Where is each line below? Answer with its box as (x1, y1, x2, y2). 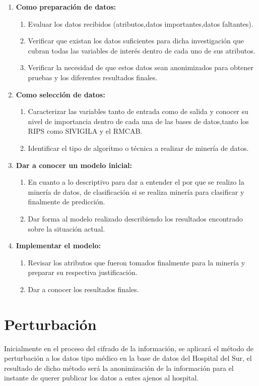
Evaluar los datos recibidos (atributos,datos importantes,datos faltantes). (28, 18, 253, 29)
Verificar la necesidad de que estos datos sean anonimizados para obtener (28, 62, 254, 73)
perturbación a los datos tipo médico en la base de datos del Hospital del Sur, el (4, 353, 252, 363)
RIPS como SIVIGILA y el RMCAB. (28, 126, 143, 136)
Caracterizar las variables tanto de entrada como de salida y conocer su (28, 106, 248, 117)
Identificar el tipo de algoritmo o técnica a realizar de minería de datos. (28, 142, 249, 153)
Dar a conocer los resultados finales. (28, 284, 139, 294)
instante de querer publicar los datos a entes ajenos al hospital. (4, 372, 199, 383)
